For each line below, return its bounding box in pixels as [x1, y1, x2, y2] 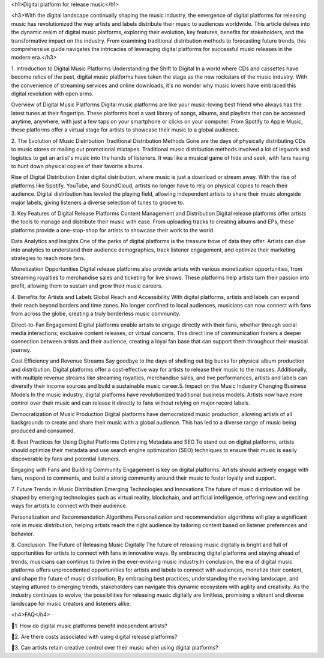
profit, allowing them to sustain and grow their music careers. [11, 282, 163, 289]
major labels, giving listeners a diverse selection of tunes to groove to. [11, 199, 185, 206]
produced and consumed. [11, 427, 75, 435]
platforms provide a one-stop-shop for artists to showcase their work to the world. [11, 226, 215, 234]
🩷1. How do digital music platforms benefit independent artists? [11, 622, 167, 629]
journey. [11, 346, 31, 354]
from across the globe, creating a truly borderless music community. [11, 310, 181, 318]
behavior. [11, 530, 34, 537]
